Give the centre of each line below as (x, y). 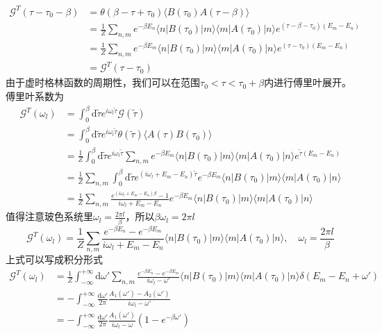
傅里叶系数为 (35, 95)
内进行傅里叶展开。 (308, 82)
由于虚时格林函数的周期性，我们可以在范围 (103, 82)
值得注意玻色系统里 (49, 216)
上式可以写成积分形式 (54, 259)
